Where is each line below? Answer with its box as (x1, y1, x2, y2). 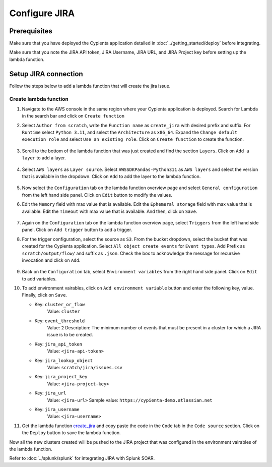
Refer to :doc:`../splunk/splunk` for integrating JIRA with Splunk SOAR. (9, 455, 155, 461)
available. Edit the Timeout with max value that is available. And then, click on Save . (22, 208, 197, 214)
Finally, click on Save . (22, 292, 67, 298)
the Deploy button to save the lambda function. (22, 430, 121, 436)
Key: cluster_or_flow (34, 301, 85, 307)
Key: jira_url (34, 390, 66, 396)
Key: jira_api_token (34, 341, 83, 347)
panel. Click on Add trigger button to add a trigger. (22, 227, 132, 233)
